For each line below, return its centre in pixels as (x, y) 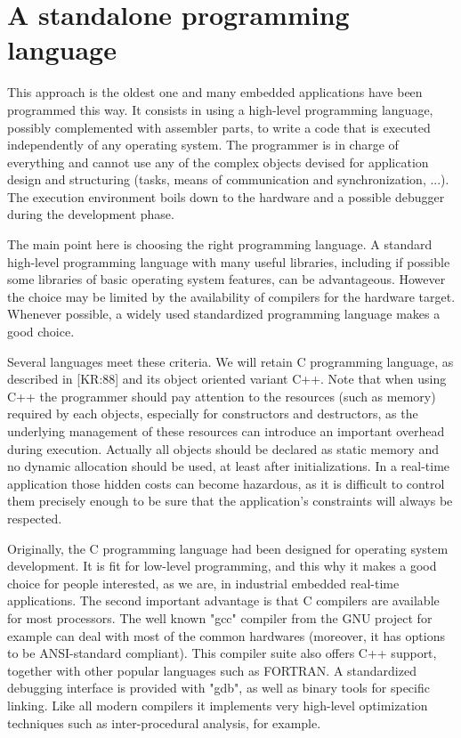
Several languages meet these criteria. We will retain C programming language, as (230, 361)
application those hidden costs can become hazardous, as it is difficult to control (226, 483)
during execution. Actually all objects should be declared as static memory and (223, 448)
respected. (35, 518)
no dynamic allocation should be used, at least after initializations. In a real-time (229, 466)
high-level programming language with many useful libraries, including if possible (229, 261)
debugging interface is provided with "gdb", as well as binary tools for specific (218, 688)
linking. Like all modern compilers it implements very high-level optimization (218, 705)
